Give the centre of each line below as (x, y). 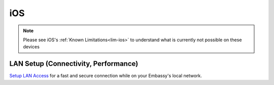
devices (31, 47)
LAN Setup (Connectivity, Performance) (74, 64)
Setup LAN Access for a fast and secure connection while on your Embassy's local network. (106, 76)
